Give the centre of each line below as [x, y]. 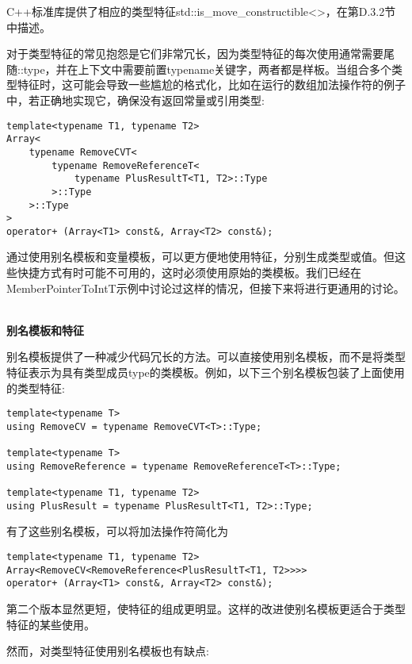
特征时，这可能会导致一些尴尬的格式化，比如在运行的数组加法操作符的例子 [211, 84]
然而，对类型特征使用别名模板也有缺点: [108, 651]
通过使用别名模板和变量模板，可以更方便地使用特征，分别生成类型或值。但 [200, 257]
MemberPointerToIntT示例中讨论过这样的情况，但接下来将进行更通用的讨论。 [206, 288]
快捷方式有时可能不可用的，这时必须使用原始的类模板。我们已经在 [189, 273]
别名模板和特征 [45, 330]
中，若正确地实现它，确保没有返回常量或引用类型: [135, 100]
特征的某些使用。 [51, 624]
